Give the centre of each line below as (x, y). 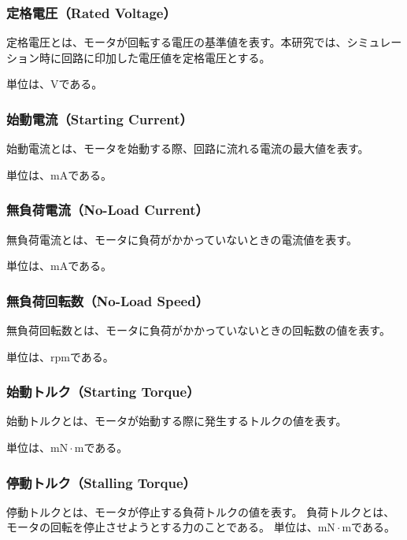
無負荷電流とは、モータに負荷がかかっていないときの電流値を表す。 (182, 239)
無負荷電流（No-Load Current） (107, 210)
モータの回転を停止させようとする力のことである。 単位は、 (162, 527)
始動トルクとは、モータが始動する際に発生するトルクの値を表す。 (177, 421)
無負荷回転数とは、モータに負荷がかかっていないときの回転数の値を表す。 (198, 330)
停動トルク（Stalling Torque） (101, 482)
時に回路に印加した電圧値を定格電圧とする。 (155, 57)
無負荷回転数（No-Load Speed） (107, 300)
